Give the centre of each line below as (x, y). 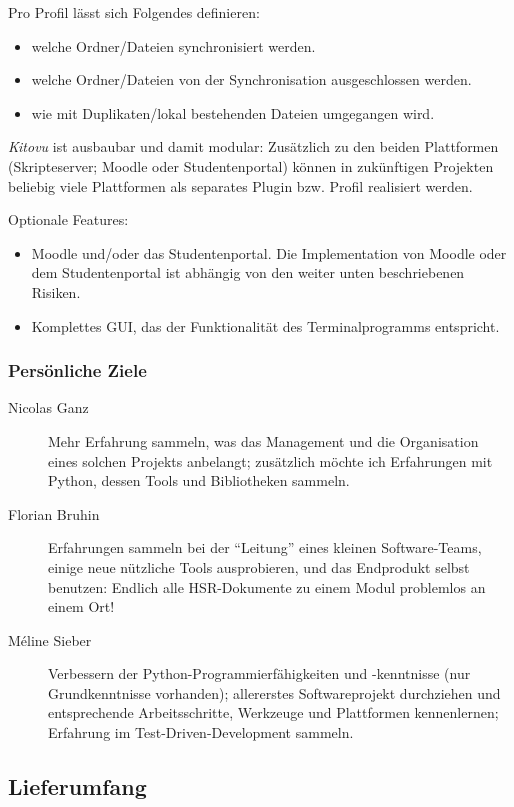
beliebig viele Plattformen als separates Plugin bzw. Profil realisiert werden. (240, 185)
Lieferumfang (77, 786)
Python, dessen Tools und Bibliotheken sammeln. (199, 480)
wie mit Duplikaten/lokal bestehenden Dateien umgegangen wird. (233, 112)
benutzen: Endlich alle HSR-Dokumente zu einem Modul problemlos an (267, 586)
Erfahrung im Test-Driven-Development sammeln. (201, 732)
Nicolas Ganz (48, 407)
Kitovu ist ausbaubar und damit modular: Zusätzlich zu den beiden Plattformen (253, 146)
